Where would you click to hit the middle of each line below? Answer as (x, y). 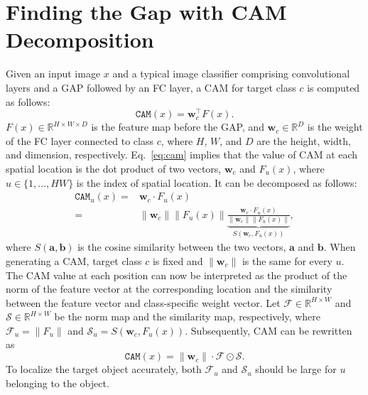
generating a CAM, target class (74, 260)
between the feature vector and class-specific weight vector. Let (143, 302)
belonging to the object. (58, 383)
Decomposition (80, 39)
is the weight (335, 127)
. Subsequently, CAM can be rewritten (269, 330)
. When (340, 247)
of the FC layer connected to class (80, 140)
